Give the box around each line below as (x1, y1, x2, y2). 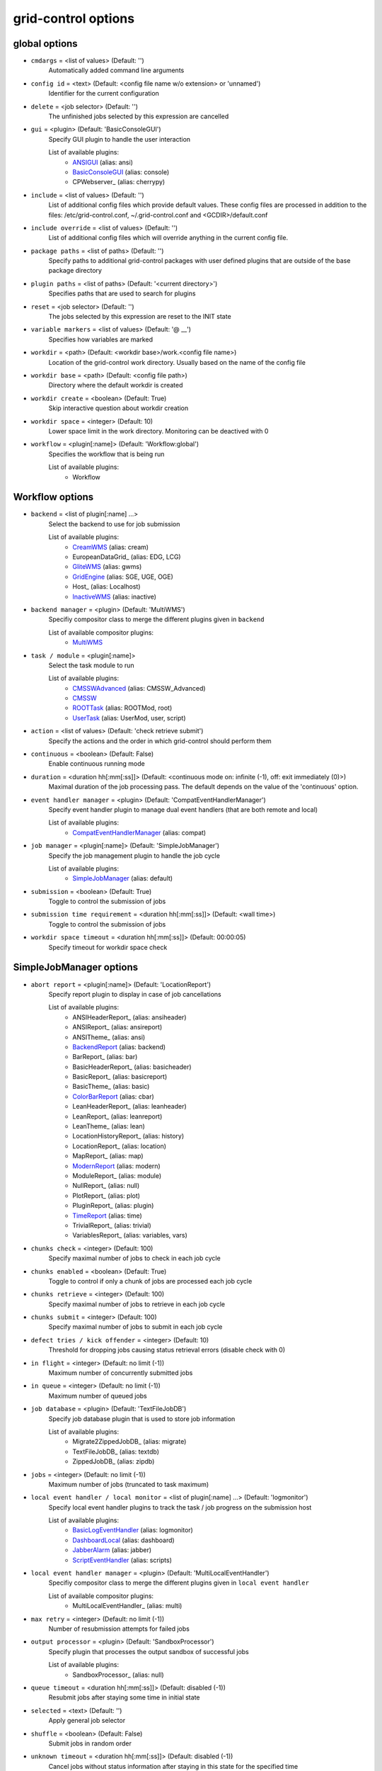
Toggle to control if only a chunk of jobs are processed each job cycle (48, 1277, 253, 1285)
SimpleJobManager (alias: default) (72, 874, 173, 883)
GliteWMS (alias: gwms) (72, 562, 142, 571)
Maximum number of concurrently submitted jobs (48, 1369, 193, 1377)
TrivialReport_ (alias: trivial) (72, 1221, 151, 1229)
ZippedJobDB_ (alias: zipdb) (72, 1457, 155, 1466)
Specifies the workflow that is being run (48, 450, 165, 458)
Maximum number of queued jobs (48, 1391, 148, 1400)
